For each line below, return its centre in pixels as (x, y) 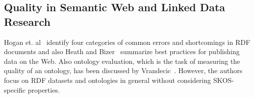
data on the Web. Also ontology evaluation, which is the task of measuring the (122, 61)
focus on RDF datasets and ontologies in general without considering (108, 80)
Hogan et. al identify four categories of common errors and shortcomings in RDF (127, 42)
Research (27, 21)
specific (15, 89)
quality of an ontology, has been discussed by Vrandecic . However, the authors (123, 70)
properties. (44, 89)
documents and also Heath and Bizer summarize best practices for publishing (122, 51)
